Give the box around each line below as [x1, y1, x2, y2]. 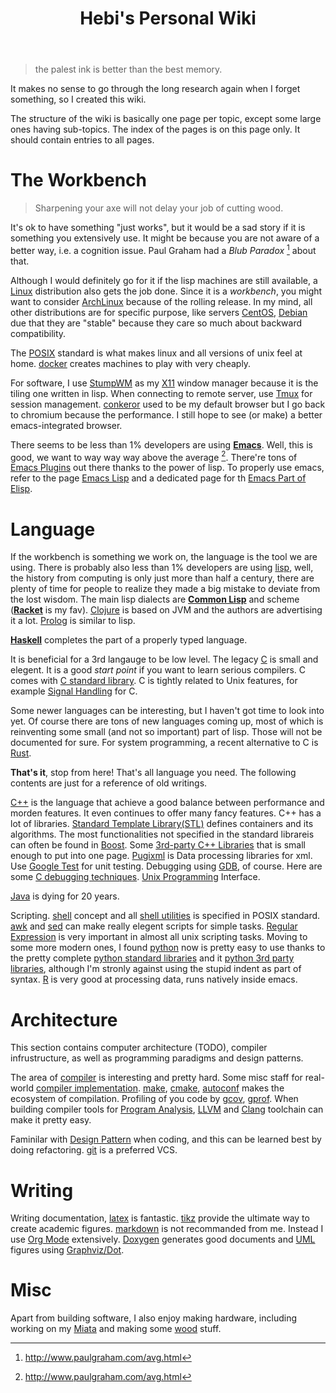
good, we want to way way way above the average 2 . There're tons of [10, 449, 298, 463]
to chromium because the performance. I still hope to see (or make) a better [10, 408, 323, 421]
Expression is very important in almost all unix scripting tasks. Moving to [10, 931, 308, 943]
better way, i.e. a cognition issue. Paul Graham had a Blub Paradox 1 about [10, 243, 317, 256]
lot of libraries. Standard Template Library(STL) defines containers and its [10, 818, 314, 830]
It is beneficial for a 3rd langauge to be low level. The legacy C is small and [10, 653, 319, 666]
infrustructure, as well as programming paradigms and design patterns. [10, 1052, 304, 1064]
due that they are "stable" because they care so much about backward [10, 317, 303, 329]
